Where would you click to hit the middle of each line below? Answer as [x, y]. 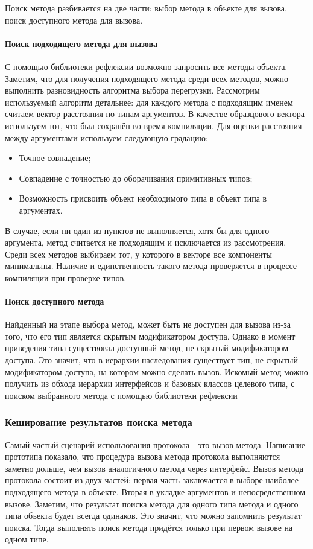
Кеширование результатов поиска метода [99, 422]
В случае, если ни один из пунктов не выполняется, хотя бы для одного [137, 230]
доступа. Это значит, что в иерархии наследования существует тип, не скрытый [151, 360]
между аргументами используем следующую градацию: [106, 137]
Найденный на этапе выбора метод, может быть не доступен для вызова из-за [148, 324]
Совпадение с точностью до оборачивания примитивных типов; [136, 178]
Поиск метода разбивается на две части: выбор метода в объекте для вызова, [146, 8]
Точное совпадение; [55, 158]
